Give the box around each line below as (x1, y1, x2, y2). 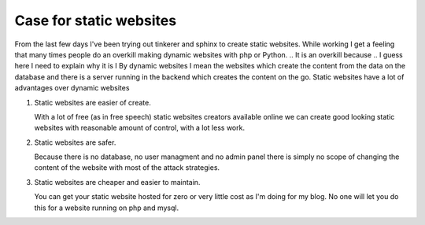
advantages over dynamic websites (14, 83, 130, 93)
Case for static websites (14, 12, 177, 29)
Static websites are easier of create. (34, 98, 151, 107)
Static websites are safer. (34, 138, 116, 147)
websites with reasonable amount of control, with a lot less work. (34, 123, 246, 133)
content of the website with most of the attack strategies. (34, 163, 220, 172)
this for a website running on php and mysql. (34, 203, 179, 212)
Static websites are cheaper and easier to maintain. (34, 177, 201, 186)
